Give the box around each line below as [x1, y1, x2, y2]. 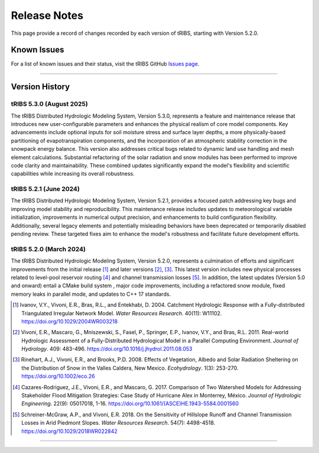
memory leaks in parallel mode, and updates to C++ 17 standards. [11, 290, 171, 297]
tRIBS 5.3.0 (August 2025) [11, 100, 88, 108]
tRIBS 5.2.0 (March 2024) [11, 245, 86, 253]
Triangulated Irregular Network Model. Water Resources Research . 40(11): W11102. [21, 309, 222, 316]
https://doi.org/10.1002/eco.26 [21, 373, 96, 380]
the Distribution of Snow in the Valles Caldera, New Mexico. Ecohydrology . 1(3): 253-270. [21, 364, 239, 371]
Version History [11, 82, 70, 92]
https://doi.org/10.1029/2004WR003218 [21, 318, 118, 325]
